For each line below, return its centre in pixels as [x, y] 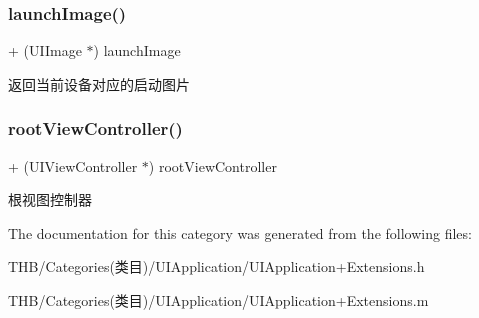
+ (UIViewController [73, 165]
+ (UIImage [45, 50]
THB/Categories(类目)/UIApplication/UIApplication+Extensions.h [216, 266]
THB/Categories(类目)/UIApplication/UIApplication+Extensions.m [218, 300]
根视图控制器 [50, 199]
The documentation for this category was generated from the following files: [240, 232]
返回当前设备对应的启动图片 [99, 83]
